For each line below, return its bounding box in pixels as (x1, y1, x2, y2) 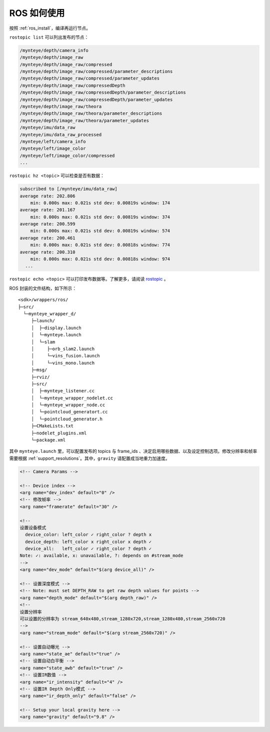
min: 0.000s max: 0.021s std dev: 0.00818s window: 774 (30, 242, 170, 248)
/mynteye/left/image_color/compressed (19, 153, 115, 158)
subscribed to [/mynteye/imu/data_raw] (19, 186, 117, 192)
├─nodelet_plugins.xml (31, 430, 87, 436)
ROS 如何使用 (9, 8, 65, 19)
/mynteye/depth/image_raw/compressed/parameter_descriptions (19, 69, 173, 75)
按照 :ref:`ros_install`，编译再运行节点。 (9, 25, 91, 31)
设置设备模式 (19, 525, 46, 531)
